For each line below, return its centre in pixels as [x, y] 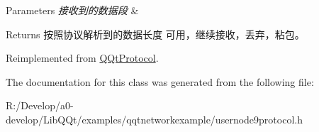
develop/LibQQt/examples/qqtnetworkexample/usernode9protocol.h [154, 119]
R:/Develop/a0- [40, 105]
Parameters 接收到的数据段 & [72, 10]
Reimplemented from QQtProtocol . [82, 58]
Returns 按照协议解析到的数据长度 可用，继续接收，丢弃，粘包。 [155, 34]
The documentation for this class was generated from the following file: [160, 81]
